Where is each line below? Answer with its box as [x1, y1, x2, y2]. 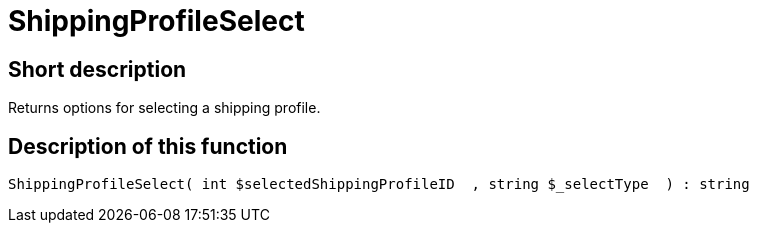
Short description [8, 56, 187, 82]
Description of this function [8, 133, 288, 159]
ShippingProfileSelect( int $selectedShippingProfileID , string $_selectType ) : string [8, 176, 750, 193]
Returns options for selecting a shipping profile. [8, 99, 321, 117]
